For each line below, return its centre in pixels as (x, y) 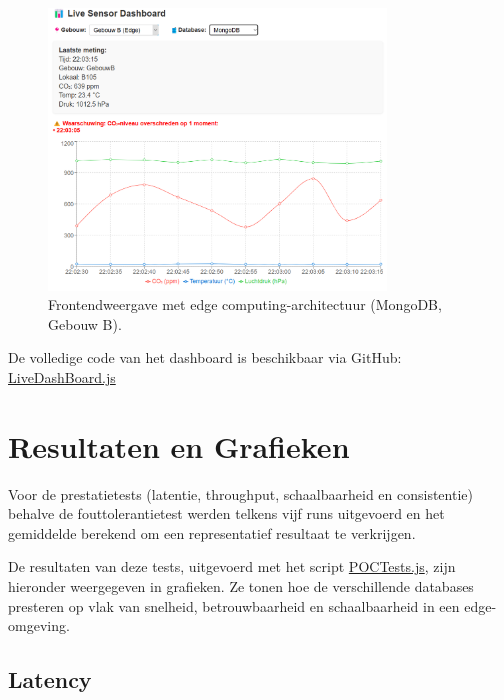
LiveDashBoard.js (62, 376)
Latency (50, 679)
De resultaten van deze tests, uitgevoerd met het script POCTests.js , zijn (232, 566)
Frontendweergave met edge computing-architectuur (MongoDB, (245, 304)
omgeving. (39, 625)
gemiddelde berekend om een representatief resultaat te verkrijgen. (212, 532)
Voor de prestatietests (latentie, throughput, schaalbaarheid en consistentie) (240, 493)
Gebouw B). (85, 323)
